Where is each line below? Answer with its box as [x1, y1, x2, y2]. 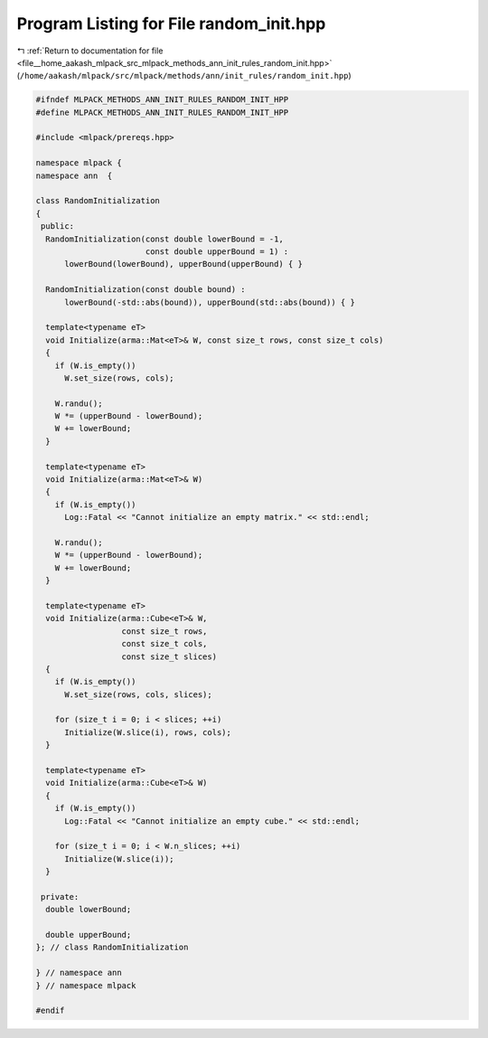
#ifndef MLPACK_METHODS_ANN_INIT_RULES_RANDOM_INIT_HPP [35, 95, 289, 105]
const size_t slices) [121, 651, 217, 662]
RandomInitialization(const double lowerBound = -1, [45, 233, 284, 244]
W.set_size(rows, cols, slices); [64, 689, 212, 700]
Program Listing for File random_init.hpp [16, 14, 326, 33]
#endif [35, 1005, 65, 1016]
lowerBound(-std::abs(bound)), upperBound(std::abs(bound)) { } [64, 297, 356, 307]
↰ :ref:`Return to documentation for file [16, 45, 164, 56]
